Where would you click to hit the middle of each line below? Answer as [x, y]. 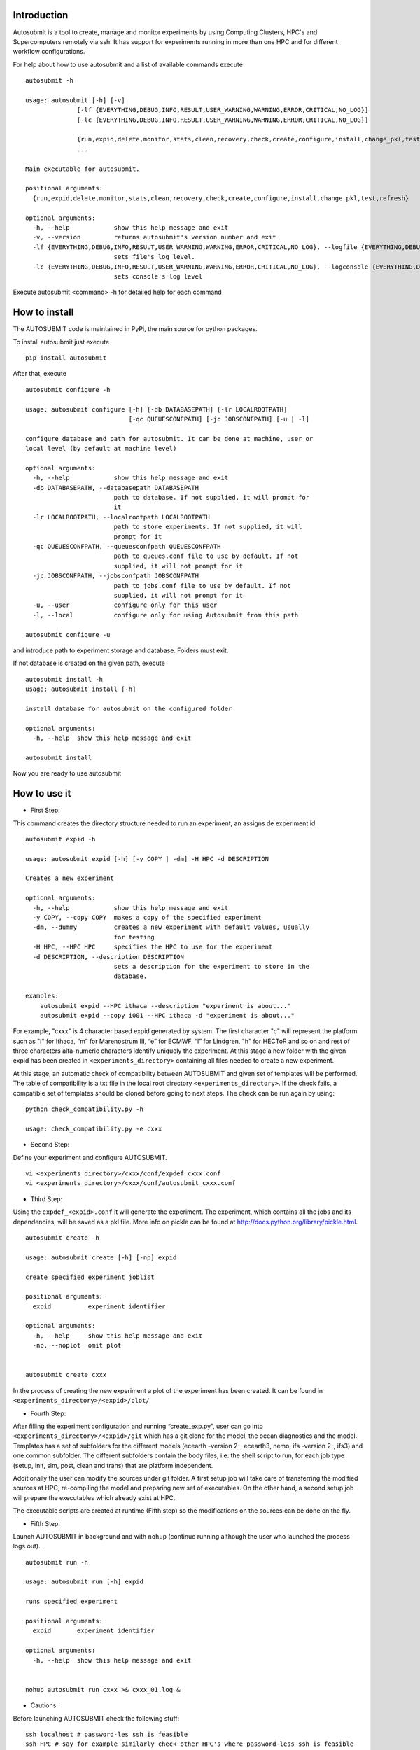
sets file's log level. [154, 257]
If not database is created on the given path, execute [89, 663]
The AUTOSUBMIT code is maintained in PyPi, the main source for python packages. [135, 329]
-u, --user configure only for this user [125, 605]
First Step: [45, 810]
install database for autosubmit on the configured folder [129, 708]
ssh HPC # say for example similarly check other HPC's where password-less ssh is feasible [190, 1744]
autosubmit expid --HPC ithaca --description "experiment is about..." [165, 1006]
